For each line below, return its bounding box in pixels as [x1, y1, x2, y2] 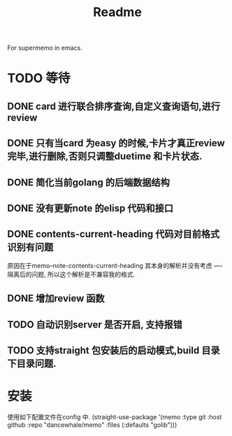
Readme [93, 4, 142, 20]
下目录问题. [7, 358, 57, 370]
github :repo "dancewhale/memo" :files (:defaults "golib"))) [7, 421, 177, 429]
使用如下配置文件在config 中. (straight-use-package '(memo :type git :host [7, 412, 222, 421]
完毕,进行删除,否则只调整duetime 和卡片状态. [7, 150, 203, 162]
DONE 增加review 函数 [7, 293, 105, 304]
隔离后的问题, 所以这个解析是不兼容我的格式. [7, 270, 136, 279]
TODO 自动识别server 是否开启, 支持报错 [7, 318, 183, 330]
